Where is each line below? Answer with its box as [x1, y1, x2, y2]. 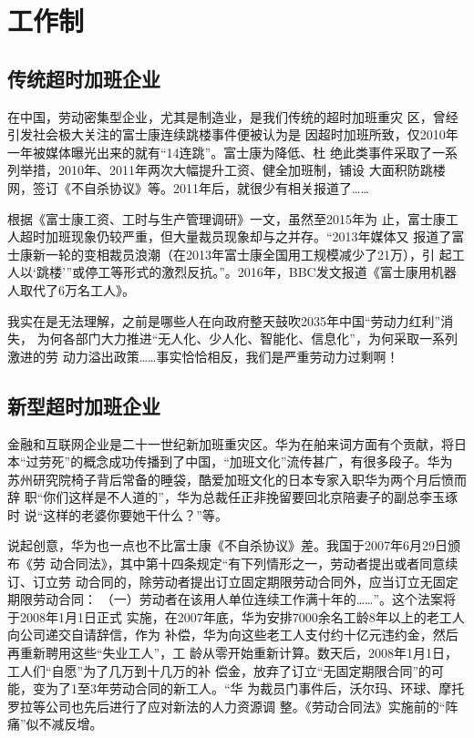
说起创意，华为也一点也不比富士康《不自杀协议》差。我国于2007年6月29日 [7, 536, 448, 555]
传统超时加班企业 [7, 64, 160, 92]
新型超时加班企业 [7, 391, 160, 419]
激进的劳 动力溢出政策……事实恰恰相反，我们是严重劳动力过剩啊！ [7, 346, 399, 365]
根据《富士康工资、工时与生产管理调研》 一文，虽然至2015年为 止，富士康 [7, 209, 446, 228]
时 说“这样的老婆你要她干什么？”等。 [7, 505, 228, 524]
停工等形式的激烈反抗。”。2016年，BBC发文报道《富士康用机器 [85, 262, 457, 282]
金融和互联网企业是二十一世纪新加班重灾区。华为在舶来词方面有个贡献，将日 [7, 434, 467, 453]
